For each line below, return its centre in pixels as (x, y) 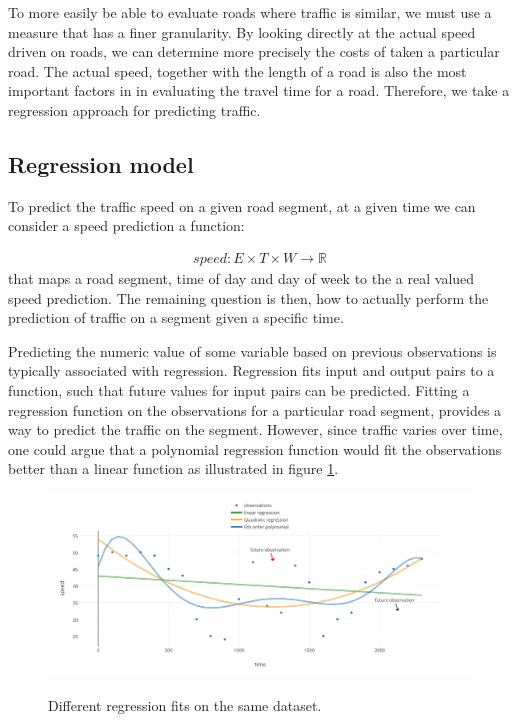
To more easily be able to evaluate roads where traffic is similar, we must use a (250, 12)
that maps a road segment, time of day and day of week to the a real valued (241, 277)
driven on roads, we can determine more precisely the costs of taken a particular (254, 51)
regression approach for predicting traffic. (134, 109)
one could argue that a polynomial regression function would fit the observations (255, 448)
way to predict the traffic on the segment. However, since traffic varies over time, (255, 429)
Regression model (101, 163)
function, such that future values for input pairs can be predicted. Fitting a (239, 389)
